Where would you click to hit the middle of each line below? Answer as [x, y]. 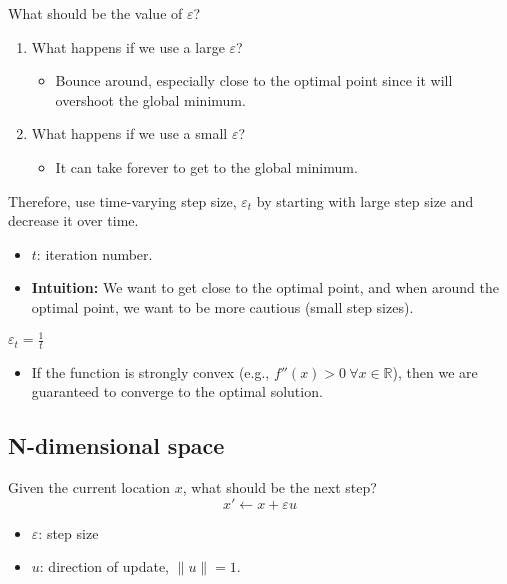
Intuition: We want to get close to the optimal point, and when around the [265, 287]
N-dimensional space [116, 445]
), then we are [435, 371]
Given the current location [89, 487]
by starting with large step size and [365, 200]
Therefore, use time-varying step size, [122, 200]
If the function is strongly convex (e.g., [150, 371]
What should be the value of [95, 13]
